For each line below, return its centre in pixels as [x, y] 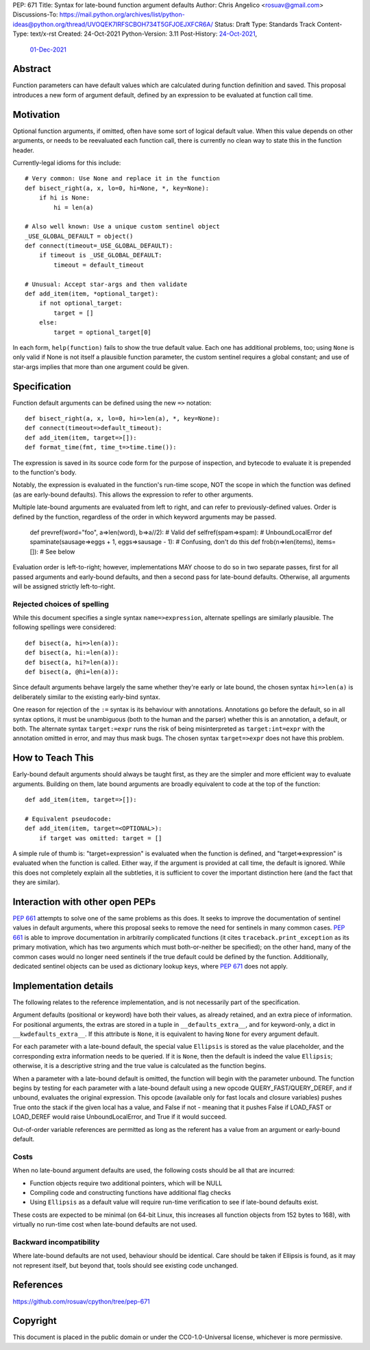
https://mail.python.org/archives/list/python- [122, 14]
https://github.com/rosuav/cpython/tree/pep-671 [81, 1301]
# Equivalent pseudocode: [69, 819]
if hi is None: [64, 198]
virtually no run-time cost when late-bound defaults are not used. [105, 1224]
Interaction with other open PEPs [84, 902]
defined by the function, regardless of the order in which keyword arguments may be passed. [145, 517]
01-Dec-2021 [48, 49]
